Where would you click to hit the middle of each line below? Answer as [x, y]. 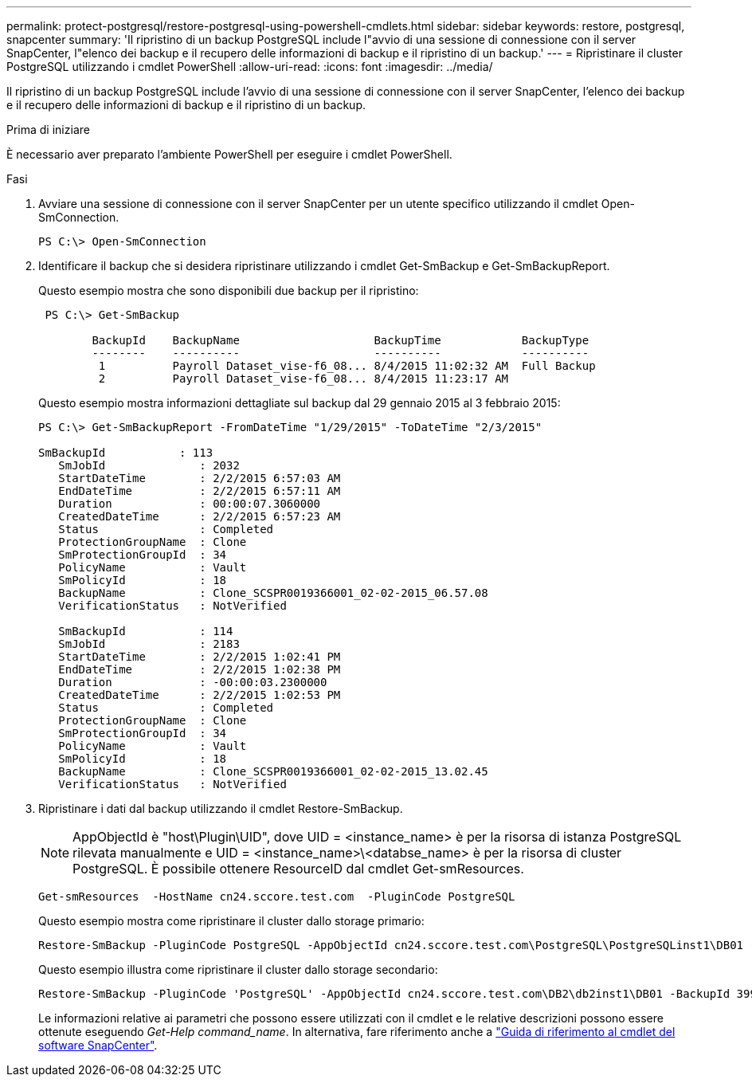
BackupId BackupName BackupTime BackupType [341, 340]
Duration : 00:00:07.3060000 [190, 504]
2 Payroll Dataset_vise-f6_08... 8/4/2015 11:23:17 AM [304, 379]
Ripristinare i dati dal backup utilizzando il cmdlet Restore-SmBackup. [221, 808]
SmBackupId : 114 [146, 631]
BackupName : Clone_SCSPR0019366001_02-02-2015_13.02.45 [273, 771]
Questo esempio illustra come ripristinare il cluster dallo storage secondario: [238, 969]
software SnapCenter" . [98, 1045]
